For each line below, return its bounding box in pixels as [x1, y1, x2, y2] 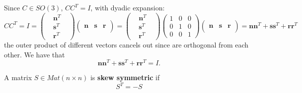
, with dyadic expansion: [90, 2, 165, 12]
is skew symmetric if [90, 72, 160, 83]
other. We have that [4, 49, 65, 59]
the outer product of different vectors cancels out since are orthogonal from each [4, 40, 249, 49]
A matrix [4, 72, 32, 83]
